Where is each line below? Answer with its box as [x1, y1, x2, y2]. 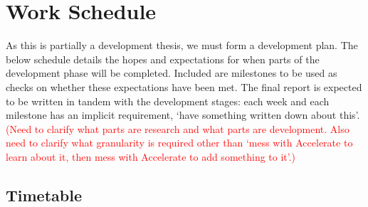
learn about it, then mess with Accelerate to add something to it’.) [6, 149, 296, 164]
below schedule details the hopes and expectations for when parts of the [6, 51, 320, 66]
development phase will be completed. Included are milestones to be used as [6, 65, 337, 80]
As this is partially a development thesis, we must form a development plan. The [6, 38, 358, 53]
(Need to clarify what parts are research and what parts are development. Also [6, 121, 349, 136]
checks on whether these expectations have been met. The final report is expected [6, 79, 362, 94]
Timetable [6, 184, 82, 206]
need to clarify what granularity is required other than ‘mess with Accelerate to [6, 135, 353, 150]
